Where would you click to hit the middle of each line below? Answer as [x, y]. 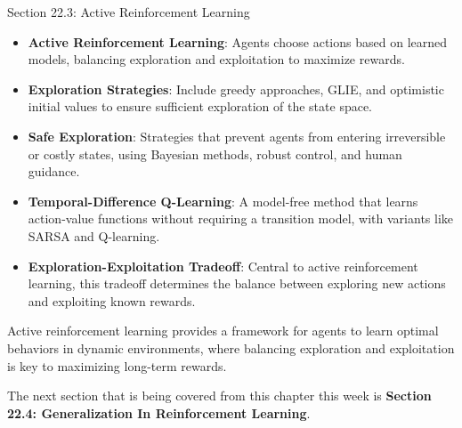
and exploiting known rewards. [112, 300]
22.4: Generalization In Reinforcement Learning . [159, 412]
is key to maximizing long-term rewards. [117, 365]
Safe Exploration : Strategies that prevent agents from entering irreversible [237, 136]
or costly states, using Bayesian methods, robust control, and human [215, 153]
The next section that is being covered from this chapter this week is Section [219, 396]
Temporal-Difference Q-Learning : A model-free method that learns [223, 201]
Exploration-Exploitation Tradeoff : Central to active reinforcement [223, 266]
